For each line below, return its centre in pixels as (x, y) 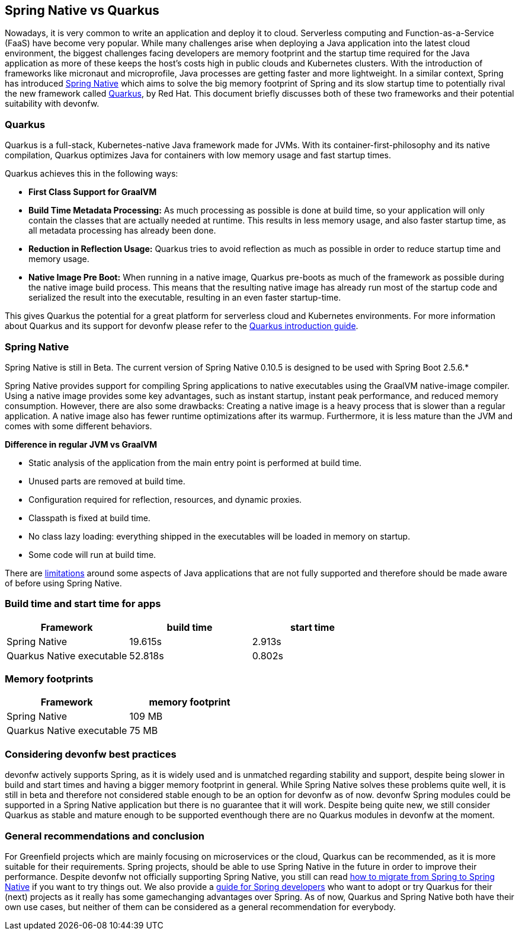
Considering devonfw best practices (91, 754)
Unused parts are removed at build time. (107, 481)
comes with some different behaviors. (79, 426)
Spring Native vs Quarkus (82, 10)
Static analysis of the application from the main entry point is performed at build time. (195, 462)
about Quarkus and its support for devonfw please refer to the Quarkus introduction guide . (182, 326)
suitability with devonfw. (52, 104)
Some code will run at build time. (92, 554)
